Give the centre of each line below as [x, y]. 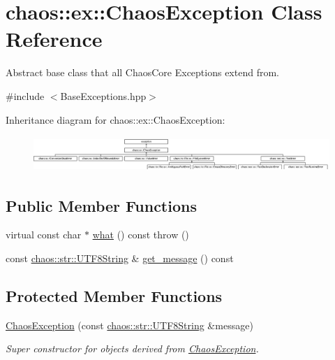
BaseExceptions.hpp [103, 95]
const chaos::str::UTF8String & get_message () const [120, 258]
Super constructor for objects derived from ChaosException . [132, 348]
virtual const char [44, 235]
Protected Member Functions [114, 296]
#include [25, 95]
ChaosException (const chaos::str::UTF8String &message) [129, 325]
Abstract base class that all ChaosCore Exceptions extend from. [142, 72]
